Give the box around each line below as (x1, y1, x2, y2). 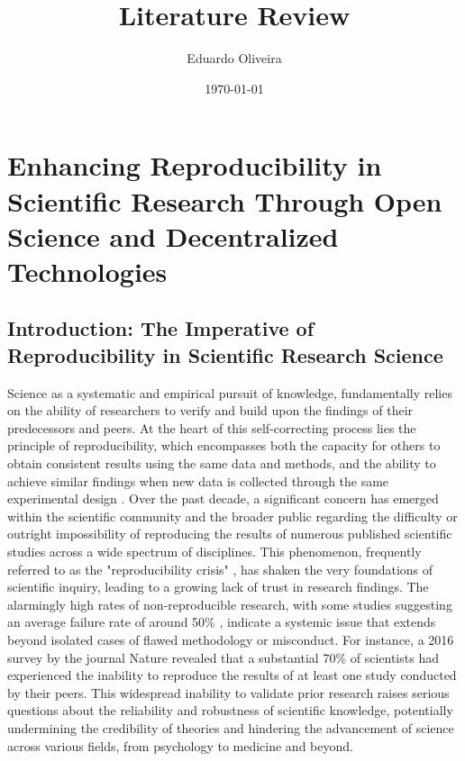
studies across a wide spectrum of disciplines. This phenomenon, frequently (7, 542, 422, 560)
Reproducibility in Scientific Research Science (7, 340, 443, 368)
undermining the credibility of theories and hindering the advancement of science (7, 718, 454, 737)
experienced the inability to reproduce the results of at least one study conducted (7, 666, 457, 684)
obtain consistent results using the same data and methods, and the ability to (7, 454, 436, 473)
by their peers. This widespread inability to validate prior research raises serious (7, 683, 450, 702)
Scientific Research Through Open (7, 182, 442, 219)
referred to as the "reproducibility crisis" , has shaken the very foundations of (7, 559, 433, 578)
